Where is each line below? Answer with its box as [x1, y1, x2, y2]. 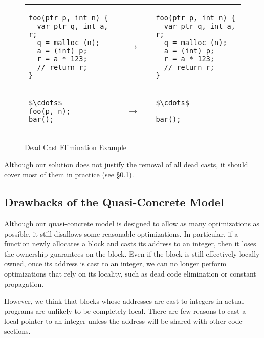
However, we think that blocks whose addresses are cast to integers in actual [4, 295, 244, 306]
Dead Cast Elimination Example [25, 142, 127, 152]
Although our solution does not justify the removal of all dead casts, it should [4, 159, 248, 170]
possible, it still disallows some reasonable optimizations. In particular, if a [4, 228, 238, 239]
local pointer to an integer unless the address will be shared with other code [4, 315, 243, 326]
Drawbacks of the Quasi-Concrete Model [4, 194, 224, 210]
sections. [4, 325, 31, 336]
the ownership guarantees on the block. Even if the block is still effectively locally [4, 248, 260, 259]
